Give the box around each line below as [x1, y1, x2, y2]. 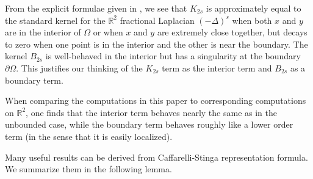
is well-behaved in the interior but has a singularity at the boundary [45, 49, 301, 62]
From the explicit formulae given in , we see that [5, 2, 187, 14]
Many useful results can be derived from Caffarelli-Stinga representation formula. [5, 150, 308, 163]
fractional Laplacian [120, 13, 195, 26]
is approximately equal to [206, 2, 301, 14]
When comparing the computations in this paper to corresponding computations [5, 94, 306, 107]
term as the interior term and [162, 61, 272, 74]
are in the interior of [5, 26, 81, 38]
